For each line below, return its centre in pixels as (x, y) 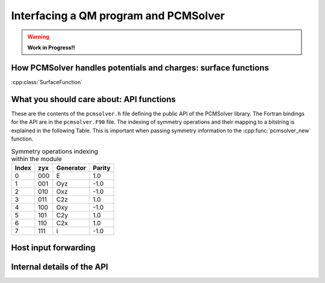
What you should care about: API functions (94, 99)
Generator (71, 168)
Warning (38, 37)
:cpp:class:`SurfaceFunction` (47, 82)
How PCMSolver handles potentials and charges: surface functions (140, 68)
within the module (37, 159)
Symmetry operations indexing (55, 151)
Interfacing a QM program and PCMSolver (118, 16)
